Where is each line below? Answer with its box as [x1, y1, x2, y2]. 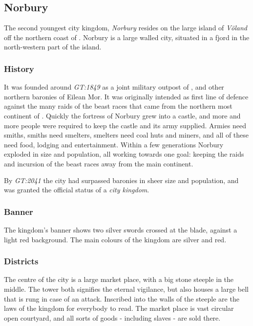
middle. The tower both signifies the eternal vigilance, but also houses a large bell [4, 283, 249, 294]
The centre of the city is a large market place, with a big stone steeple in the [4, 274, 234, 284]
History [4, 62, 34, 74]
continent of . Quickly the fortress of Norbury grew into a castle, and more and [4, 110, 241, 120]
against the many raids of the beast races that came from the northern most [4, 101, 232, 111]
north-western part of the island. [4, 42, 102, 52]
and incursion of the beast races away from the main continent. [4, 158, 193, 168]
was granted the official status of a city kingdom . [4, 185, 149, 195]
